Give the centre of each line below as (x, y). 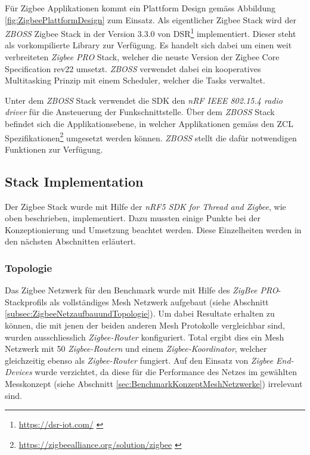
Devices (18, 372)
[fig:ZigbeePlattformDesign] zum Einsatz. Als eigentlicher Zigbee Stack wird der (151, 19)
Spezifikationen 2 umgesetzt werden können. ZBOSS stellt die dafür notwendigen (151, 137)
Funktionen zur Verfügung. (54, 149)
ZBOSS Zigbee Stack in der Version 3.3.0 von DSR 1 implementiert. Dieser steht (151, 32)
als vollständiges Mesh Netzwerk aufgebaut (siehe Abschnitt (159, 301)
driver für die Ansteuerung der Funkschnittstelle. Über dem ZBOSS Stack (140, 112)
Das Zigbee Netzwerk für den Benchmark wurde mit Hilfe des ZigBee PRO (142, 290)
